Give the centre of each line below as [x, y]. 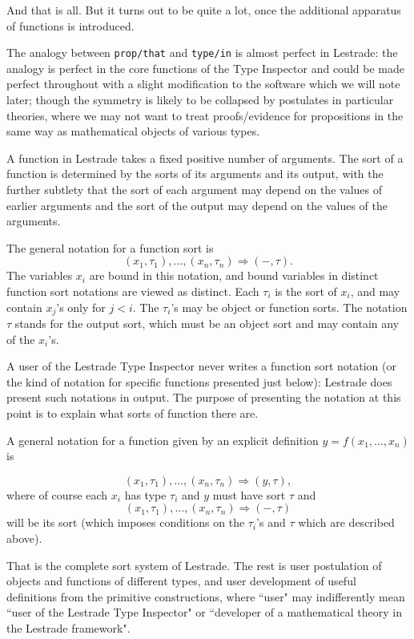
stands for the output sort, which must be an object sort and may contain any [207, 324]
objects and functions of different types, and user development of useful [181, 581]
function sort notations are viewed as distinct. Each [133, 291]
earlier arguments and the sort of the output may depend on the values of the [197, 205]
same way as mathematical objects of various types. [133, 131]
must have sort [249, 494]
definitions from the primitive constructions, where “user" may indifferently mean [206, 596]
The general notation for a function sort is [110, 247]
